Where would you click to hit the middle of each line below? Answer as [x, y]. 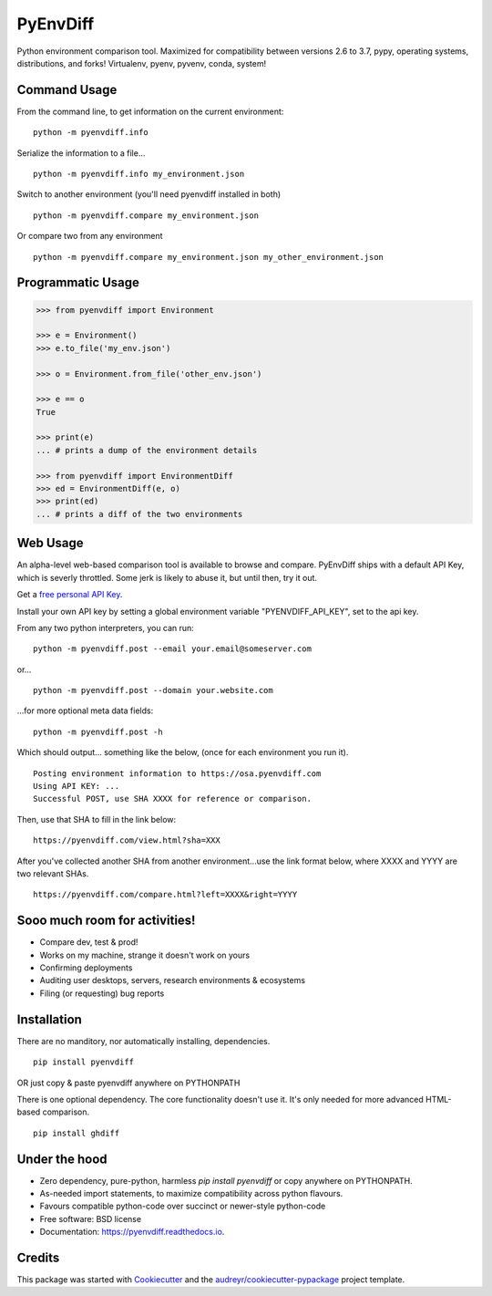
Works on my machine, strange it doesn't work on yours [145, 955]
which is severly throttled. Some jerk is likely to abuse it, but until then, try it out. [167, 577]
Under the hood [62, 1159]
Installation [49, 1019]
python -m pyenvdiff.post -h [98, 731]
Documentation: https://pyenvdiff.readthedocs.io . [132, 1232]
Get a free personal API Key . [70, 595]
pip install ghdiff [77, 1133]
